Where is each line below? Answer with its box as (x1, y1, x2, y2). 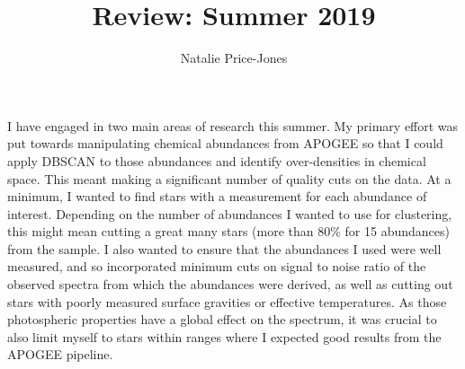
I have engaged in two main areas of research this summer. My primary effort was (7, 116, 459, 135)
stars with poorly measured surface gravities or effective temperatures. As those (7, 292, 447, 311)
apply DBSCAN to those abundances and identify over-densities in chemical (7, 151, 426, 170)
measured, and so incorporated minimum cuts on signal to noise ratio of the (7, 257, 426, 276)
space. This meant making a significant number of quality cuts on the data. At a (7, 169, 452, 188)
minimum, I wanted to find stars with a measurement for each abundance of (7, 187, 427, 206)
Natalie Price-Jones (180, 48, 288, 67)
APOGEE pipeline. (7, 345, 113, 364)
